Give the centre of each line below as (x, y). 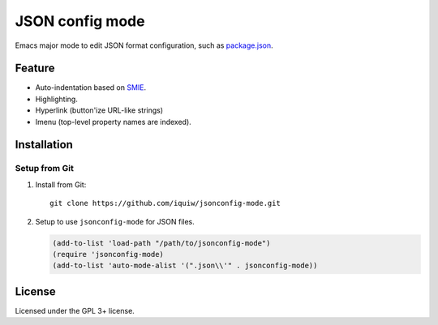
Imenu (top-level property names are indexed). (114, 122)
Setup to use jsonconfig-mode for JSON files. (115, 221)
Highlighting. (57, 99)
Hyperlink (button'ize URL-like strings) (99, 110)
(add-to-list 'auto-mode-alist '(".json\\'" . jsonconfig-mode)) (185, 266)
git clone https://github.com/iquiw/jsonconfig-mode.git (165, 203)
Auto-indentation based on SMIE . (91, 88)
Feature (35, 68)
